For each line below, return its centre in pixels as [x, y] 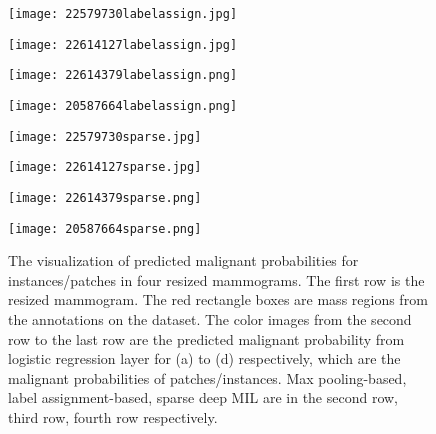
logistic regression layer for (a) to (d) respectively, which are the [204, 358]
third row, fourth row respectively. [113, 417]
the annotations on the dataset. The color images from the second [210, 319]
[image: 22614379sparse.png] [105, 197]
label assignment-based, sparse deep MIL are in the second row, [203, 397]
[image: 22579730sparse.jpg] [105, 136]
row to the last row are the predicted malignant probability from [206, 338]
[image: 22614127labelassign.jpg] [123, 44]
